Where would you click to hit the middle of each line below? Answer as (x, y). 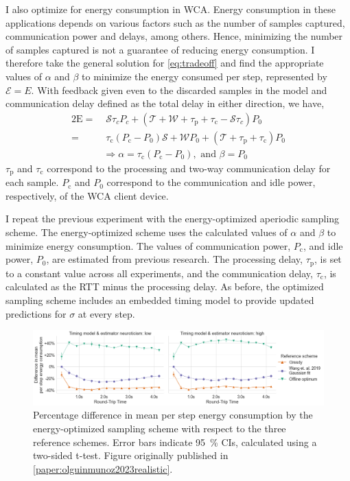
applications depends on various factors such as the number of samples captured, (175, 22)
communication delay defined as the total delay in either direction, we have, (165, 103)
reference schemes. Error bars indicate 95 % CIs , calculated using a (175, 442)
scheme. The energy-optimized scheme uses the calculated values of (147, 232)
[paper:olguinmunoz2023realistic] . (103, 468)
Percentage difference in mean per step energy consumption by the (173, 415)
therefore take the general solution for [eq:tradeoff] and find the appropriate (165, 63)
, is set (328, 259)
